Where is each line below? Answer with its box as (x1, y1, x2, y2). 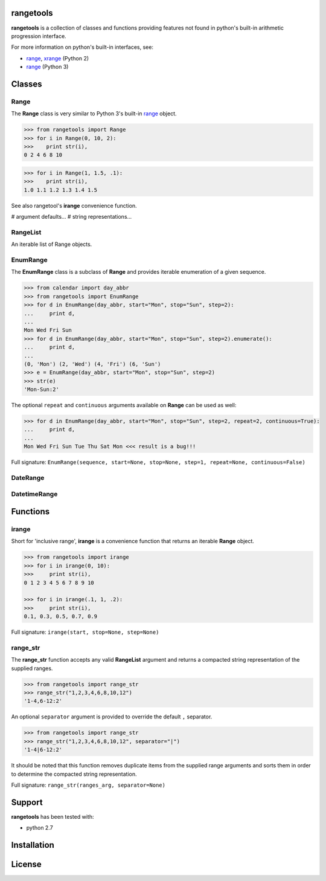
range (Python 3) (26, 63, 69, 71)
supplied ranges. (11, 665, 53, 672)
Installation (11, 840, 54, 850)
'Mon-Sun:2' (24, 386, 60, 393)
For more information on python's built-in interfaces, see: (11, 44, 154, 51)
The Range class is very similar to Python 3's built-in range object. (11, 110, 177, 117)
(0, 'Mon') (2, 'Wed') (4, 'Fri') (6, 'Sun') (24, 360, 161, 367)
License (11, 859, 42, 870)
